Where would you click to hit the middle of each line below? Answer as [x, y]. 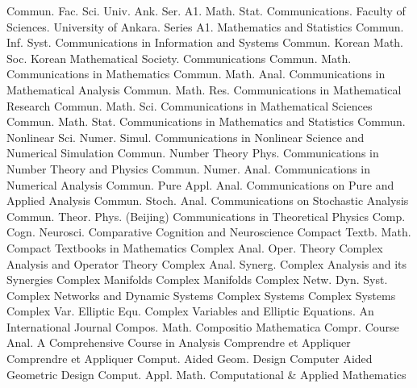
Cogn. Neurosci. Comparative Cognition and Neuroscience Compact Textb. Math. [209, 232]
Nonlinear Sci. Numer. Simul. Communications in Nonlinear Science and [186, 137]
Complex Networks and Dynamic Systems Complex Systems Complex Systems [201, 295]
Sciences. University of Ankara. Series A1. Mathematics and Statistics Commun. [205, 26]
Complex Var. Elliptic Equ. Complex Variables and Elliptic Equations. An [190, 311]
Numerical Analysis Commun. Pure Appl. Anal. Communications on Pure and [200, 184]
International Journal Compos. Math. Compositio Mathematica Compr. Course [203, 326]
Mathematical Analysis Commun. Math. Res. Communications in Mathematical [204, 89]
